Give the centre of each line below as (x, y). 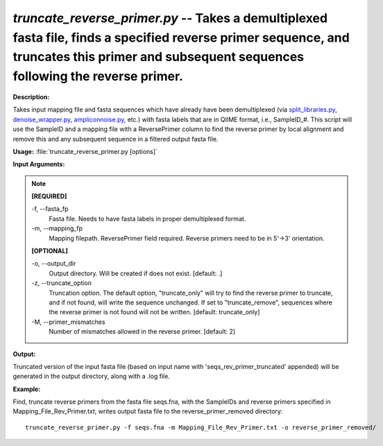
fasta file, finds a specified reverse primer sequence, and (181, 37)
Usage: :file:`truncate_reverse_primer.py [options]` (85, 151)
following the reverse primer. (98, 77)
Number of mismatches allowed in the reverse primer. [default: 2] (142, 332)
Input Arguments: (39, 164)
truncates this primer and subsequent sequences (159, 57)
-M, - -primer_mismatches (68, 322)
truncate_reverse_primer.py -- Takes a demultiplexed (170, 18)
